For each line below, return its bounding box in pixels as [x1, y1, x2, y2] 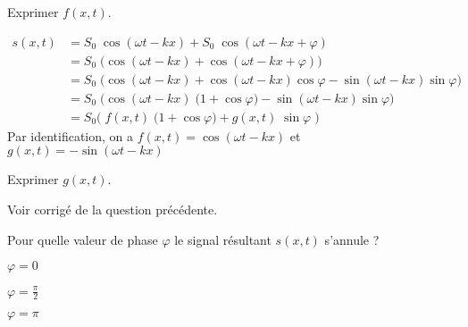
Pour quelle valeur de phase [7, 230, 158, 248]
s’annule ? [324, 230, 380, 248]
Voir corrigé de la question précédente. [7, 199, 218, 218]
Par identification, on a [7, 126, 134, 145]
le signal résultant [174, 230, 272, 248]
